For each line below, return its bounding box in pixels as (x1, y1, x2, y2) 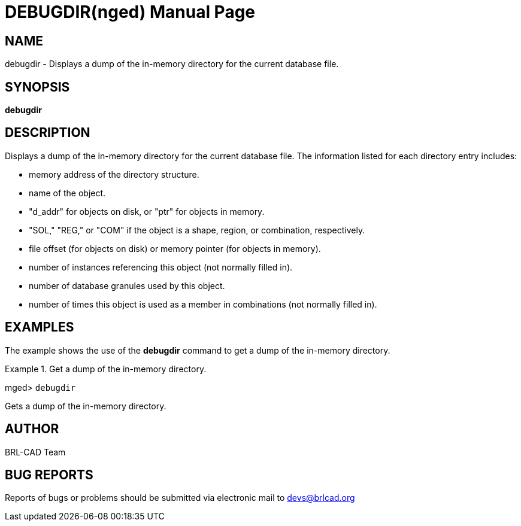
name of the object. (29, 187, 106, 198)
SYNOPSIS (5, 79, 70, 95)
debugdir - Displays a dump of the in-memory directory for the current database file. (5, 59, 339, 69)
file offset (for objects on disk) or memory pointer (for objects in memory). (29, 243, 321, 254)
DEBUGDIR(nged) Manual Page (5, 2, 256, 22)
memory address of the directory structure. (29, 169, 199, 180)
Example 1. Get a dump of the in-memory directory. (5, 363, 207, 374)
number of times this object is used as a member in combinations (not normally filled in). (29, 299, 377, 309)
